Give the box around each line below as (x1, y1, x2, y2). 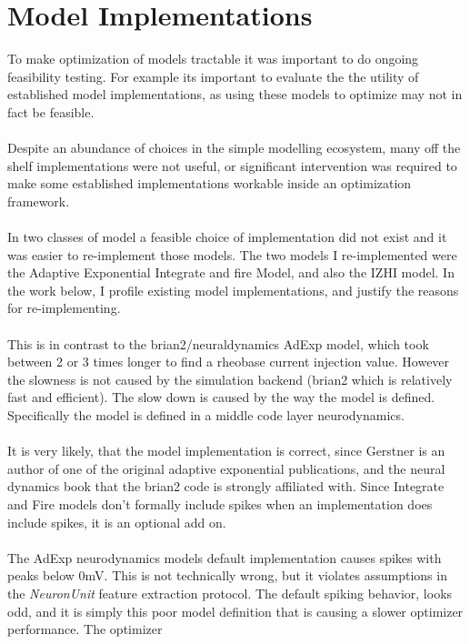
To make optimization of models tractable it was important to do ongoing (7, 49, 419, 68)
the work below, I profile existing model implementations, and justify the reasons (7, 280, 459, 299)
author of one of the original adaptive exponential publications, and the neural (7, 458, 445, 478)
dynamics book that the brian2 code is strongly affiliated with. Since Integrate (7, 477, 445, 496)
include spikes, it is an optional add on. (7, 512, 226, 531)
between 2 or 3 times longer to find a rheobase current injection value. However (7, 352, 450, 371)
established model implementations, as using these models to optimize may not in (7, 85, 463, 104)
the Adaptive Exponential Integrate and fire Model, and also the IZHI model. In (7, 263, 455, 282)
